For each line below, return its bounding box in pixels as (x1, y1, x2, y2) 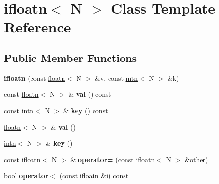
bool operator (4, 170, 48, 181)
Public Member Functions (4, 50, 137, 65)
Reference (4, 17, 71, 37)
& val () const (68, 89, 111, 99)
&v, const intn (95, 73, 138, 83)
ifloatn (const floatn (4, 73, 65, 83)
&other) (185, 154, 208, 164)
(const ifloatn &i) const (59, 170, 129, 181)
